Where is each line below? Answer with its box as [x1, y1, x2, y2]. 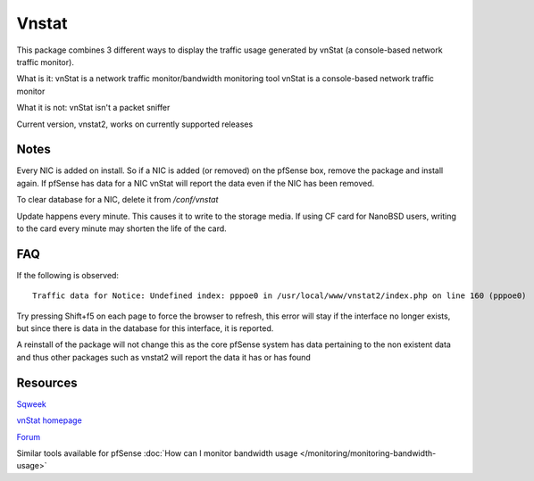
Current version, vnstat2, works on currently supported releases [16, 119, 254, 129]
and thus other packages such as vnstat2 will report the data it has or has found [16, 352, 312, 362]
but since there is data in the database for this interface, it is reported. [16, 323, 274, 334]
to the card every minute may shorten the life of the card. [16, 223, 227, 234]
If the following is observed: [16, 270, 120, 280]
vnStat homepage [16, 415, 82, 426]
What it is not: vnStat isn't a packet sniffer [16, 103, 171, 113]
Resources [16, 375, 78, 390]
